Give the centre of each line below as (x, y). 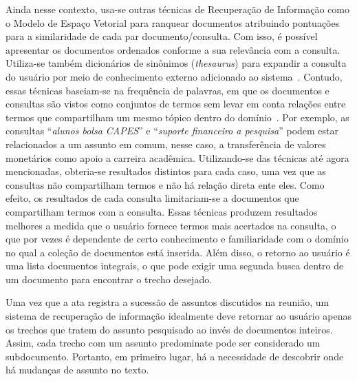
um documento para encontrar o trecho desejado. (109, 279)
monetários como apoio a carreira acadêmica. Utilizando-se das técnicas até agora (177, 157)
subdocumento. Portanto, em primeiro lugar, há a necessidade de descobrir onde (175, 356)
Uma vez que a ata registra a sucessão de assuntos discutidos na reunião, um (167, 302)
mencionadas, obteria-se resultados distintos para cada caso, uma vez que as (166, 171)
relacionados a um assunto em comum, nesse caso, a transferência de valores (166, 144)
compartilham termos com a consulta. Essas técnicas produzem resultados (162, 211)
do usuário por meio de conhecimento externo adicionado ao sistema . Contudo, (174, 76)
